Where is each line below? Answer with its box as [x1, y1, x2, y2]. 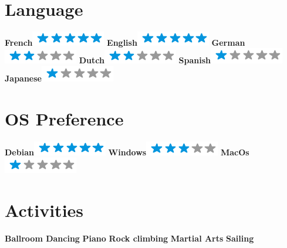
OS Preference [5, 106, 124, 130]
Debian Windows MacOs [5, 145, 249, 158]
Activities [5, 198, 84, 222]
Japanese [5, 72, 42, 84]
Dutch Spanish [79, 54, 211, 66]
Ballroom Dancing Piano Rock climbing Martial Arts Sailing [5, 232, 254, 244]
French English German [5, 36, 245, 48]
